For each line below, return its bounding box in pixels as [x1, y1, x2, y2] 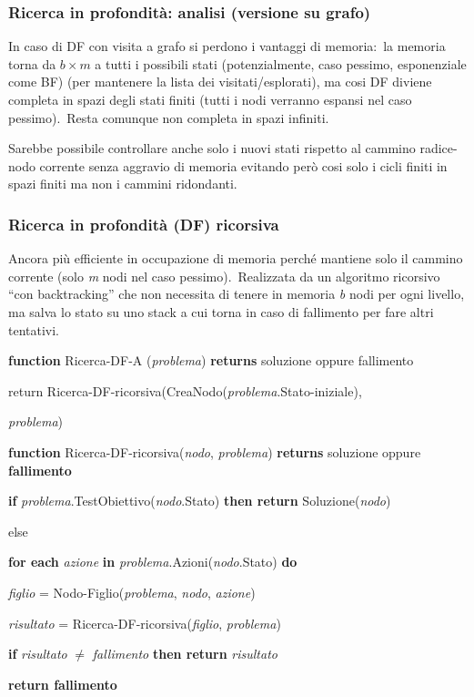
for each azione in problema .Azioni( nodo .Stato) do [8, 552, 298, 571]
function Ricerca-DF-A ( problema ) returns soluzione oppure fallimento [8, 351, 414, 370]
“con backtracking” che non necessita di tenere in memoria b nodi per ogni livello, [8, 284, 465, 303]
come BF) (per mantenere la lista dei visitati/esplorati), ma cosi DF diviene [8, 72, 432, 91]
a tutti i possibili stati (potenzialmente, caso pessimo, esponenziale [95, 54, 467, 73]
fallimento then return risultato [92, 644, 277, 663]
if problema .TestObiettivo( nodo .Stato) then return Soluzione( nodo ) [8, 491, 391, 510]
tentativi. [8, 320, 60, 339]
